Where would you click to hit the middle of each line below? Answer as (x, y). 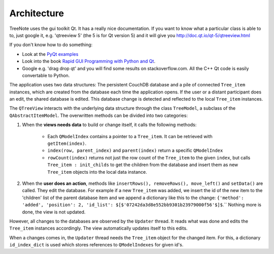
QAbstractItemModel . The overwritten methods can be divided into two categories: (98, 115)
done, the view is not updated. (54, 212)
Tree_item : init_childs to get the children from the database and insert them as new (143, 165)
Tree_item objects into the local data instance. (97, 172)
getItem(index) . (67, 144)
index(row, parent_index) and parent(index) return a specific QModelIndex (135, 150)
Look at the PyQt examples (50, 54)
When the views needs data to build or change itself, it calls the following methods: (109, 125)
